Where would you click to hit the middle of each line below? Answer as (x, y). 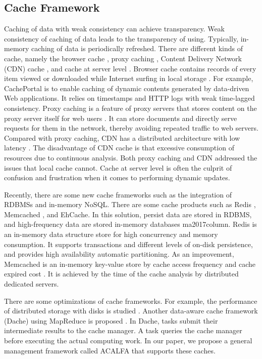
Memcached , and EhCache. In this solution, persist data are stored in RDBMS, (128, 214)
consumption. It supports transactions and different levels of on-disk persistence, (128, 244)
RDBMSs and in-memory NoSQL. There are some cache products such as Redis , (130, 204)
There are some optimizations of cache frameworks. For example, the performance (131, 301)
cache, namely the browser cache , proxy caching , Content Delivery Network (123, 58)
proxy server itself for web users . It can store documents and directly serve (121, 118)
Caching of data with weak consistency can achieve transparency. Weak (115, 29)
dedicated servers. (32, 284)
